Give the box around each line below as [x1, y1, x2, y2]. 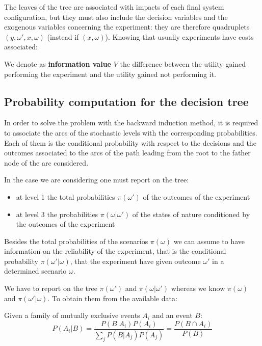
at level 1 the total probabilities [16, 191, 115, 202]
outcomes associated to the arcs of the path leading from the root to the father [4, 147, 251, 158]
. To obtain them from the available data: [47, 292, 177, 303]
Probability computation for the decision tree [4, 93, 249, 109]
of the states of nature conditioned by [132, 208, 250, 219]
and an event [152, 310, 193, 321]
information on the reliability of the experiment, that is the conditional [4, 246, 226, 256]
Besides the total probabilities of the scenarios [4, 235, 148, 246]
